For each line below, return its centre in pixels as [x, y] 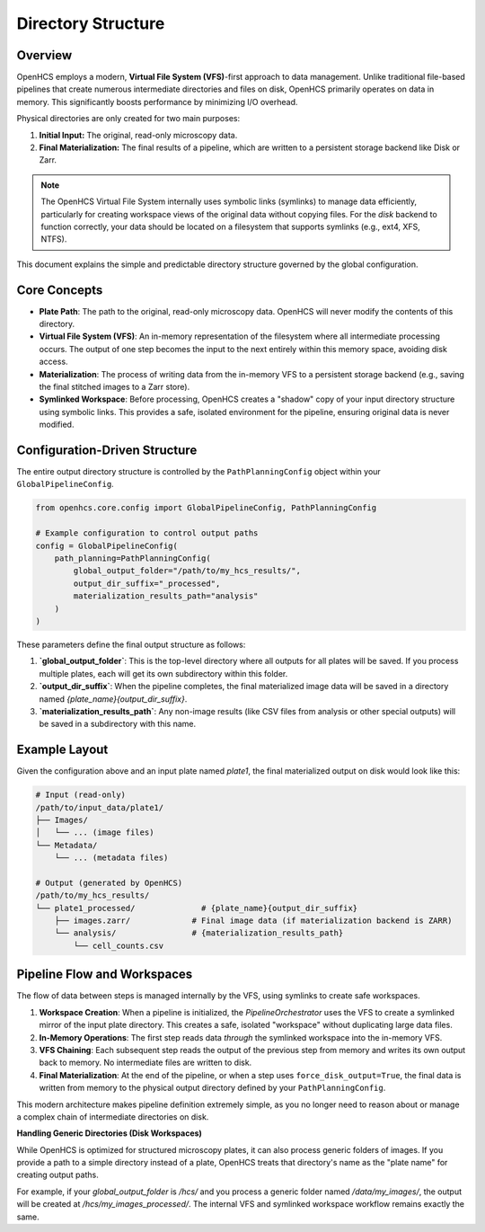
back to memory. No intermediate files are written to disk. [145, 1063]
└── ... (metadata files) [111, 858]
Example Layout [62, 750]
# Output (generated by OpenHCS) [109, 882]
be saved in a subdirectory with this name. [118, 724]
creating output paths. [57, 1175]
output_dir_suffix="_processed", [147, 583]
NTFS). [54, 239]
